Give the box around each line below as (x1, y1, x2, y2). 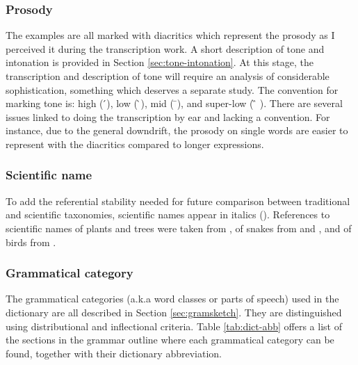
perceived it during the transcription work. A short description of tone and (6, 41, 325, 56)
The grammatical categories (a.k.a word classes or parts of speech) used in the (6, 291, 339, 306)
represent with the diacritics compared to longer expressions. (6, 136, 264, 151)
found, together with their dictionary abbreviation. (6, 346, 222, 360)
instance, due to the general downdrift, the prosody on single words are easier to (6, 123, 348, 138)
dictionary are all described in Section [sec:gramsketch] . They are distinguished (6, 305, 342, 319)
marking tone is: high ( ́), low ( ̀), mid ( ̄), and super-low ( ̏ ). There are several (6, 96, 343, 111)
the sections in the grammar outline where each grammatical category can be (6, 332, 334, 347)
